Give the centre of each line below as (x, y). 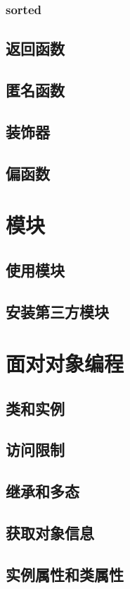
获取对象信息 (50, 533)
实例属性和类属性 (65, 574)
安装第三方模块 (57, 311)
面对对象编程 (65, 363)
